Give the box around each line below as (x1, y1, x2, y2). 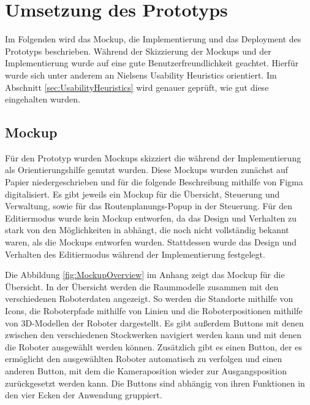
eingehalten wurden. (5, 93, 80, 106)
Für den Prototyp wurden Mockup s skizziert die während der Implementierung (5, 151, 301, 164)
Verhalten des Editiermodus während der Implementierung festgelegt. (5, 247, 265, 260)
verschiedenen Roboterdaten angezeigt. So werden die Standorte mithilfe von (5, 292, 293, 305)
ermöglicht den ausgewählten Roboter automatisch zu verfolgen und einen (5, 352, 282, 365)
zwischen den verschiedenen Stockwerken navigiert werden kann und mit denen (5, 328, 302, 341)
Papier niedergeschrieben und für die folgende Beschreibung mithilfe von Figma (5, 175, 303, 188)
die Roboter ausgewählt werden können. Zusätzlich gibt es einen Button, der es (5, 340, 302, 353)
